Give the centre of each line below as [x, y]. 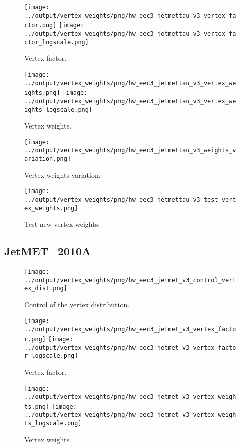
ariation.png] [48, 159]
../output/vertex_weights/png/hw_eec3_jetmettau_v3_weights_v [130, 150]
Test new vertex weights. [62, 224]
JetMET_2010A [48, 251]
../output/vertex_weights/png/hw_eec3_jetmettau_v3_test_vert [130, 199]
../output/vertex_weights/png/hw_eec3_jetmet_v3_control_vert [130, 280]
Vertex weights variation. [63, 175]
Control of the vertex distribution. [77, 305]
